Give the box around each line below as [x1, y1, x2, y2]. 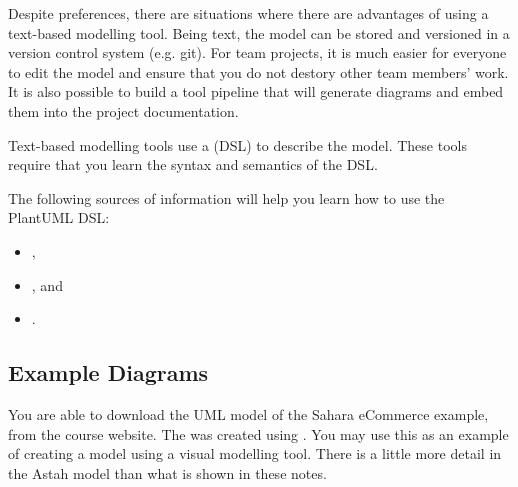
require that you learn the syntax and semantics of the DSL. [8, 154, 378, 175]
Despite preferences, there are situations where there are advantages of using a [8, 3, 489, 23]
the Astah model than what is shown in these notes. [8, 462, 327, 483]
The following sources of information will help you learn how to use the [8, 187, 445, 208]
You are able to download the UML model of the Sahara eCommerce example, [8, 403, 489, 424]
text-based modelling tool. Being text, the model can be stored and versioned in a [8, 22, 510, 43]
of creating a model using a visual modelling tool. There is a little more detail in [8, 443, 502, 464]
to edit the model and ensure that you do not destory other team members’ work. [8, 61, 509, 82]
